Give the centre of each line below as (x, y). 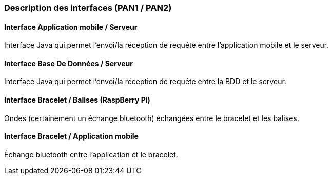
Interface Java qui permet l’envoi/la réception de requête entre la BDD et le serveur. (145, 82)
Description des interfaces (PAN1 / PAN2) (88, 8)
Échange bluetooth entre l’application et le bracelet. (91, 154)
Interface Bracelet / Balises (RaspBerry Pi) (77, 100)
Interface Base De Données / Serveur (69, 63)
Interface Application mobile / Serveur (71, 27)
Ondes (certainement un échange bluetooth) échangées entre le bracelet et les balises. (152, 118)
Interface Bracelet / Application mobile (71, 136)
